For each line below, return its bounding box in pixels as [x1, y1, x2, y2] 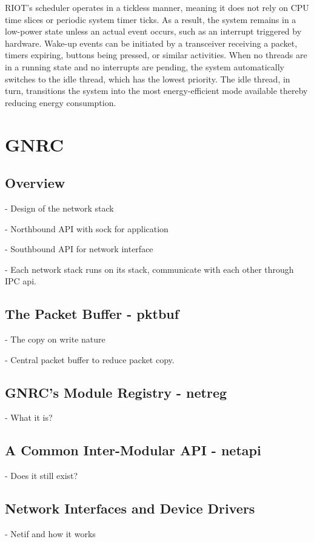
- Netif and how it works [5, 527, 96, 540]
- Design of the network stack [5, 201, 114, 214]
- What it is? [5, 411, 53, 424]
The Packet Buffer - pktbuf [5, 304, 179, 323]
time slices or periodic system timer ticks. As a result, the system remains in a [5, 13, 296, 25]
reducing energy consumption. [5, 96, 116, 109]
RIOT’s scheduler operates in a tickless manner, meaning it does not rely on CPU [5, 1, 309, 13]
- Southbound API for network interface [5, 243, 153, 255]
